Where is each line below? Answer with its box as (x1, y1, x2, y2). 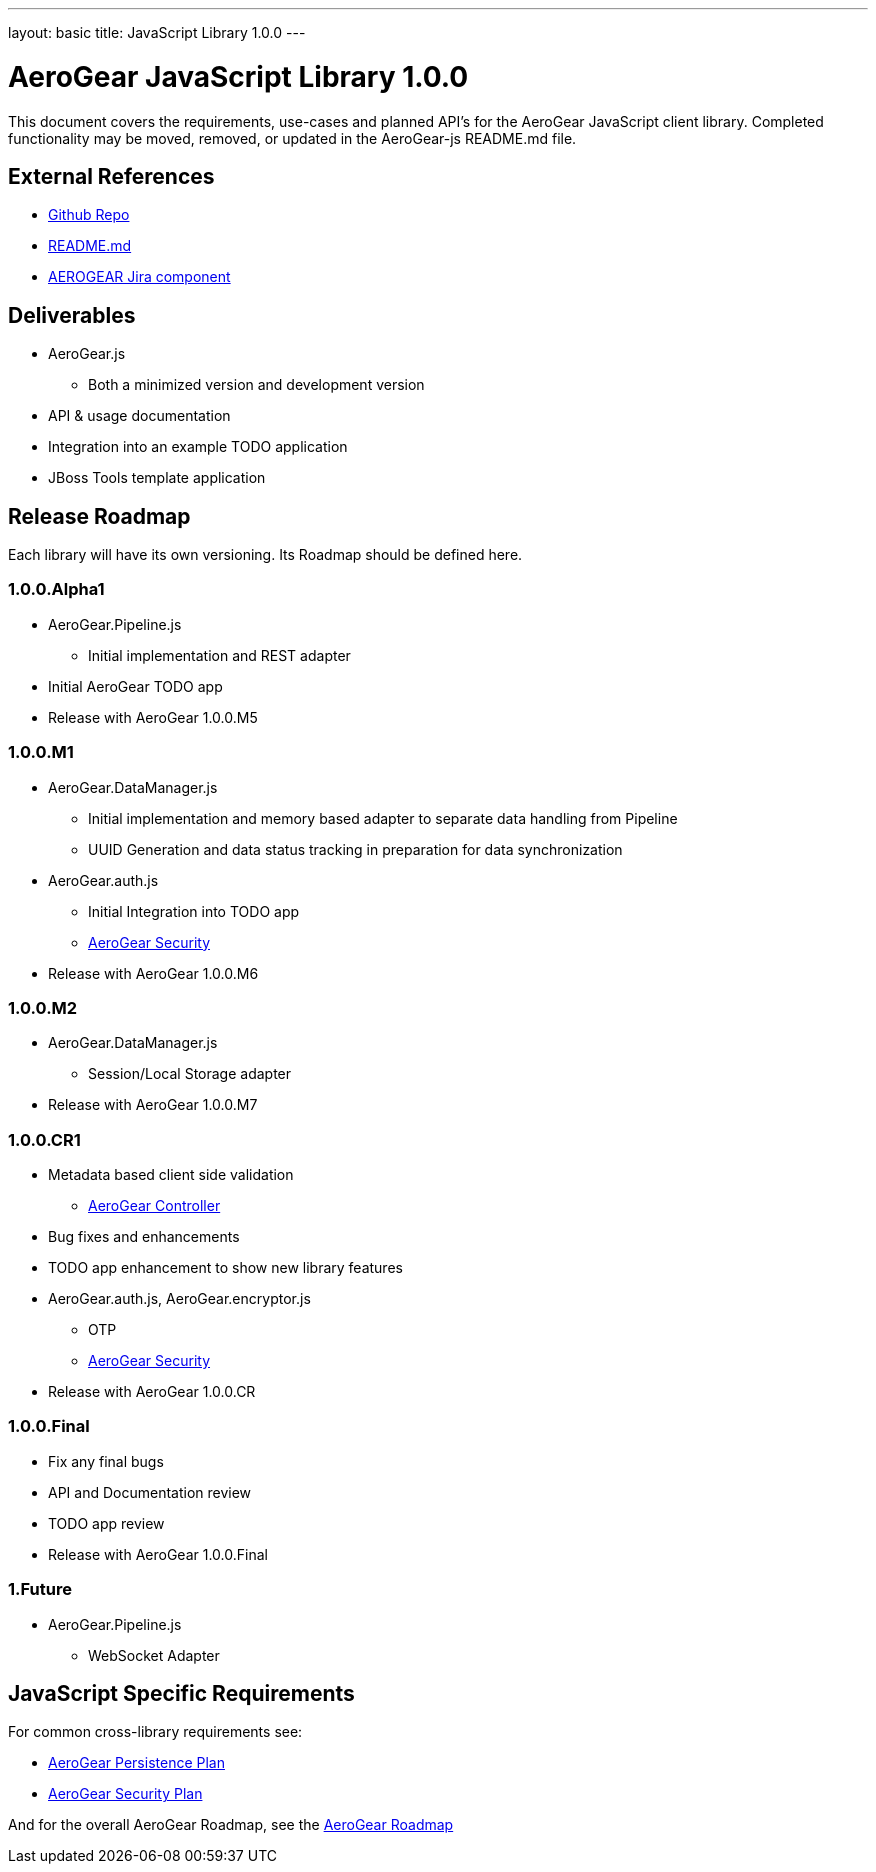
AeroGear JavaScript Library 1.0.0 (8, 59, 469, 94)
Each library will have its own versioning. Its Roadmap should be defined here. (8, 546, 523, 564)
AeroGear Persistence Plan (48, 1754, 225, 1772)
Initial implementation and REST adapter (88, 646, 351, 664)
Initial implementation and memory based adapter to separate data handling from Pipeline (88, 809, 678, 827)
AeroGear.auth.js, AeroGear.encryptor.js (48, 1290, 311, 1308)
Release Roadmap (8, 503, 191, 529)
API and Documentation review (48, 1483, 252, 1501)
